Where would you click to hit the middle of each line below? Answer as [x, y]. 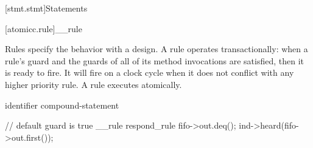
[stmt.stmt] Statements [46, 8]
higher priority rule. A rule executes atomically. [93, 84]
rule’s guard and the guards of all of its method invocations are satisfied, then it [155, 60]
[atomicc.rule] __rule [44, 28]
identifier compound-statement [62, 105]
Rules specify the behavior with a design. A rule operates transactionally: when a [156, 49]
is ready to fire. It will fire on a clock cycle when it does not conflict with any [149, 72]
